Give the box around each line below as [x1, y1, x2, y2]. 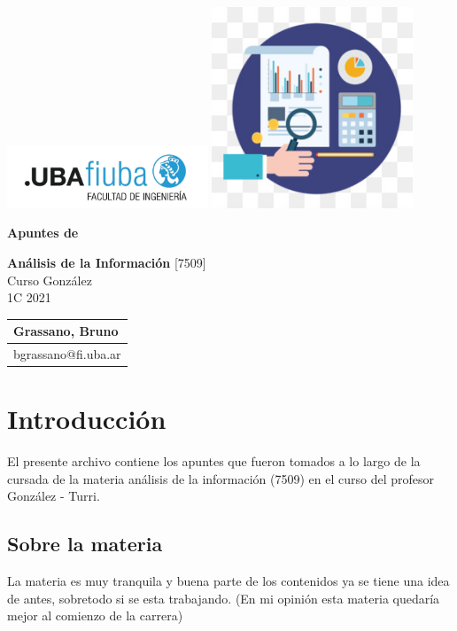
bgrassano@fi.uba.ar [13, 345, 121, 363]
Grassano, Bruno [13, 322, 119, 340]
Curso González [7, 270, 92, 289]
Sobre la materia [7, 530, 163, 557]
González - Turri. [7, 487, 100, 505]
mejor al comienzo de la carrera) [7, 606, 183, 625]
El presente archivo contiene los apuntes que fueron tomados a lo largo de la [7, 452, 421, 471]
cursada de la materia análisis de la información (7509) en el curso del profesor [7, 469, 435, 487]
